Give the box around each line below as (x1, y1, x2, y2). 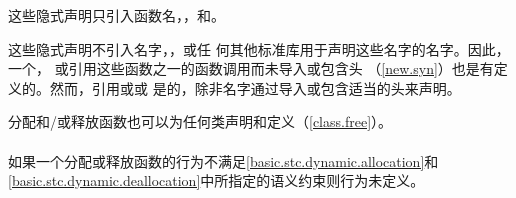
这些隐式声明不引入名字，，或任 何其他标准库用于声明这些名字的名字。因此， (8, 38, 510, 59)
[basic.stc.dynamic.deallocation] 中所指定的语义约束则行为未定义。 (8, 170, 425, 191)
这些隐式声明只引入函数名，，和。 (8, 5, 225, 25)
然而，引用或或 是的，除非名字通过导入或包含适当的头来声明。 (49, 77, 461, 98)
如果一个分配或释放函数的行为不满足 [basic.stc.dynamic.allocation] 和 (8, 150, 439, 171)
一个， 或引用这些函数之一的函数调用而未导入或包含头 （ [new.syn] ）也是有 (8, 58, 494, 79)
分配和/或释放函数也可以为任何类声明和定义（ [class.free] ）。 (8, 111, 393, 132)
